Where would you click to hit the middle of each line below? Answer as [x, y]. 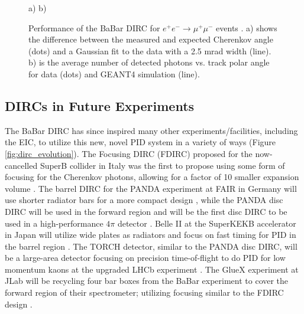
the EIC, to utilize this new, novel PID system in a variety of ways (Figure [140, 142]
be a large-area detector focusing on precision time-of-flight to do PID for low [145, 258]
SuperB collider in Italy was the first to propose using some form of [162, 165]
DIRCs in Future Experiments [100, 105]
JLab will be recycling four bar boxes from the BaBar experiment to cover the [147, 281]
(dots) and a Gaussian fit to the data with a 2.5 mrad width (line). [150, 50]
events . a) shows [247, 27]
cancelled [21, 165]
